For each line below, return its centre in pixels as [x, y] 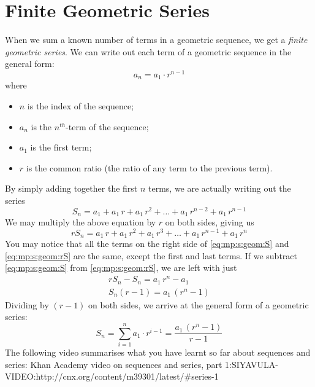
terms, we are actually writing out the [220, 188]
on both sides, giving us [210, 222]
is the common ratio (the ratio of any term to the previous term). [149, 167]
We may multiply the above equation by [81, 222]
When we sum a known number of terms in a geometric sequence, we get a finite [156, 40]
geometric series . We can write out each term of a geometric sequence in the [148, 51]
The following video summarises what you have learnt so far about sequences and [158, 352]
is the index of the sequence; [81, 106]
